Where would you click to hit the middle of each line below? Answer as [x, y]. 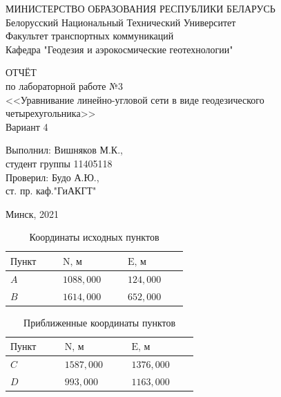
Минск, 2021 [32, 213]
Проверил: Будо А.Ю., [52, 177]
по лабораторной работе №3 [64, 85]
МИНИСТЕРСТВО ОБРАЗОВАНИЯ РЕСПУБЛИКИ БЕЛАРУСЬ [140, 8]
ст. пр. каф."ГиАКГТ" [51, 191]
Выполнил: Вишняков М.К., [64, 150]
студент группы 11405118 [59, 163]
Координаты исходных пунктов [94, 237]
